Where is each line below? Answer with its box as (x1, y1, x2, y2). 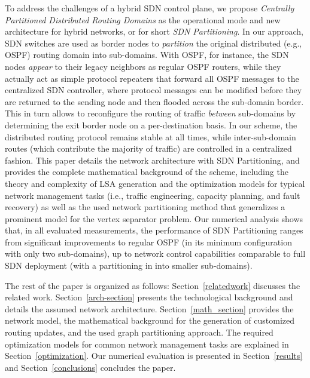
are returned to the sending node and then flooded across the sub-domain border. (5, 95, 304, 107)
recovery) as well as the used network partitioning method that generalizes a (5, 201, 285, 213)
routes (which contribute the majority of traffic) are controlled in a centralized (5, 142, 292, 155)
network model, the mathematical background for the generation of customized (5, 314, 295, 327)
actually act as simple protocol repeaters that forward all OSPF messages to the (5, 72, 299, 84)
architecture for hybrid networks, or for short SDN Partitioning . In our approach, (5, 25, 303, 38)
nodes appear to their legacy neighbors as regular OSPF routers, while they (5, 60, 281, 72)
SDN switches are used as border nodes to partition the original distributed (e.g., (5, 36, 302, 49)
